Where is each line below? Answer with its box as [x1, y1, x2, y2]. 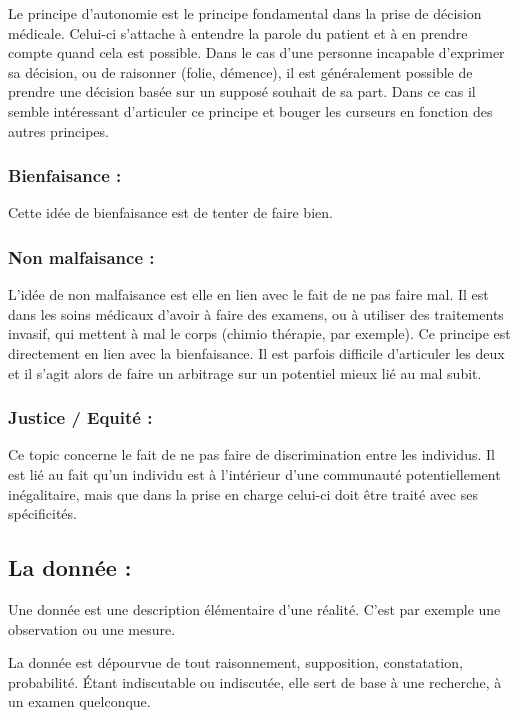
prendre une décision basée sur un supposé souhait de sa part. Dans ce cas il [8, 81, 476, 102]
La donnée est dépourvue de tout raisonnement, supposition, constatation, [8, 652, 463, 673]
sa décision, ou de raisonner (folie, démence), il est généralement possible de [8, 61, 473, 82]
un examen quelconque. [8, 691, 151, 712]
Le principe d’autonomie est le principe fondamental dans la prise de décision [8, 3, 482, 23]
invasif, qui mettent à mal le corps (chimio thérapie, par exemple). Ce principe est [8, 323, 511, 344]
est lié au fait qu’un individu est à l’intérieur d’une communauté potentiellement [8, 463, 501, 484]
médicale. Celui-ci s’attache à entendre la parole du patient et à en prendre [8, 22, 468, 43]
